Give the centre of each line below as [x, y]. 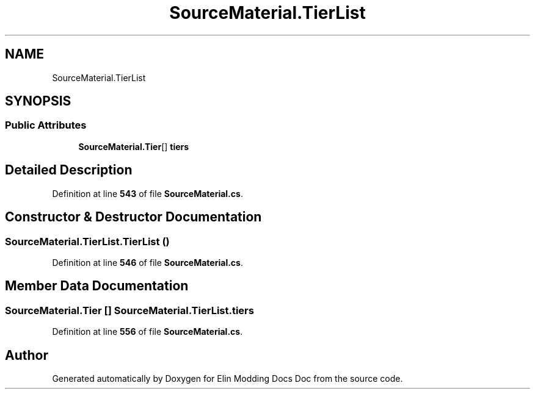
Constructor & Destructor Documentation [133, 217]
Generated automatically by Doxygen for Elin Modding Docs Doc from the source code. [227, 378]
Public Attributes [46, 125]
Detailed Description [69, 170]
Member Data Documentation [97, 286]
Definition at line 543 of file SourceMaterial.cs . [147, 193]
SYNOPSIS [38, 101]
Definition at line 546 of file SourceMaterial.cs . [147, 262]
